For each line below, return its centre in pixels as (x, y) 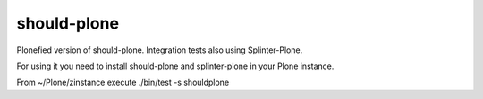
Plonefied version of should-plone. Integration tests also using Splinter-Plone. (160, 50)
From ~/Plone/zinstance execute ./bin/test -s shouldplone (123, 82)
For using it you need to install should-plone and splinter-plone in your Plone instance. (175, 66)
